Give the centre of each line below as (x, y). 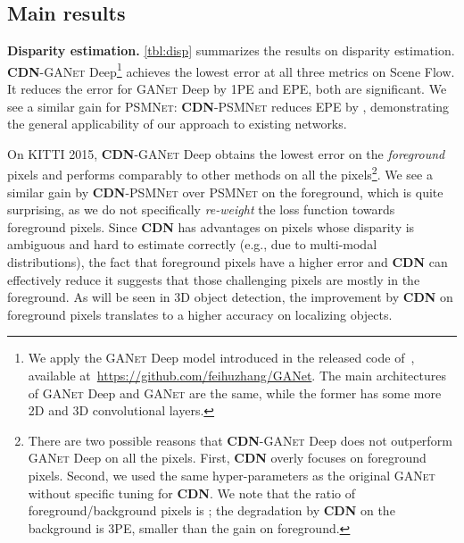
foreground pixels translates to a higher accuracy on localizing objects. (200, 314)
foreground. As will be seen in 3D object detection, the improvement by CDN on (230, 297)
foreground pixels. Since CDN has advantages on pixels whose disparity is (211, 226)
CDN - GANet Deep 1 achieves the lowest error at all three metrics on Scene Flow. (231, 70)
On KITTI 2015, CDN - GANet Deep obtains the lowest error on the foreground (226, 153)
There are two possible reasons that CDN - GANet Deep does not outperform (240, 440)
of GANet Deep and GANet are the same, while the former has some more (235, 393)
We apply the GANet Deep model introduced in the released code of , (221, 358)
